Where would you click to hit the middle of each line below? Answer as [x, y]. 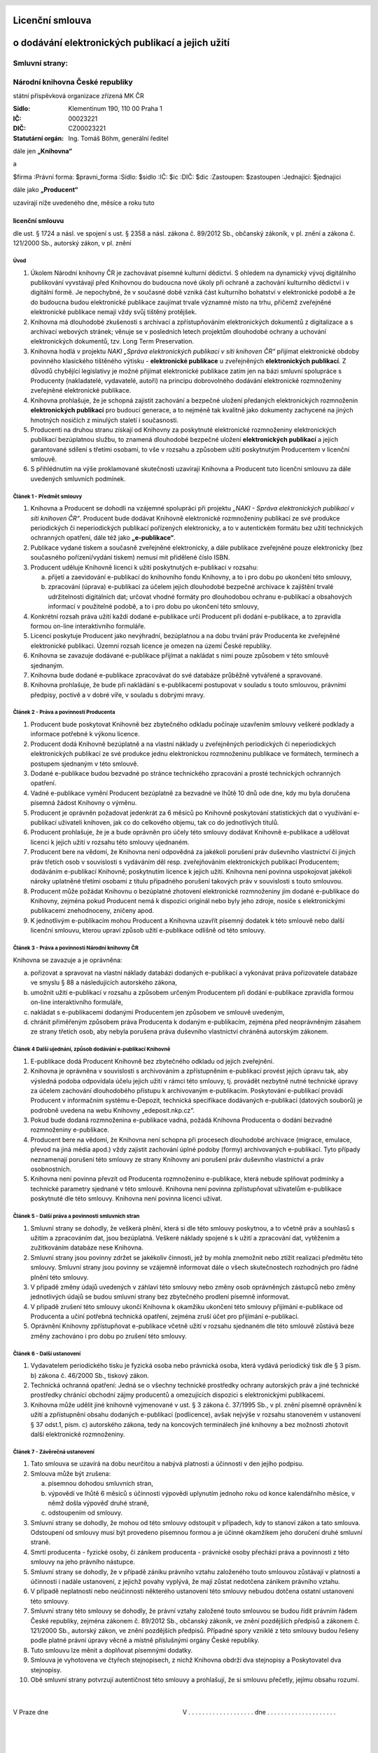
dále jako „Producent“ [45, 190]
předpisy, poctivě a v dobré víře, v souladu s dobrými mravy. [118, 695]
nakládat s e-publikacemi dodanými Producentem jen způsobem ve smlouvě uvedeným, [157, 1012]
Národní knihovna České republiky [73, 82]
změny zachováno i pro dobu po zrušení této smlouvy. [108, 1336]
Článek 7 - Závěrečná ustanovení [54, 1451]
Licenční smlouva [52, 21]
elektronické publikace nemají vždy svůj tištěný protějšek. [114, 312]
